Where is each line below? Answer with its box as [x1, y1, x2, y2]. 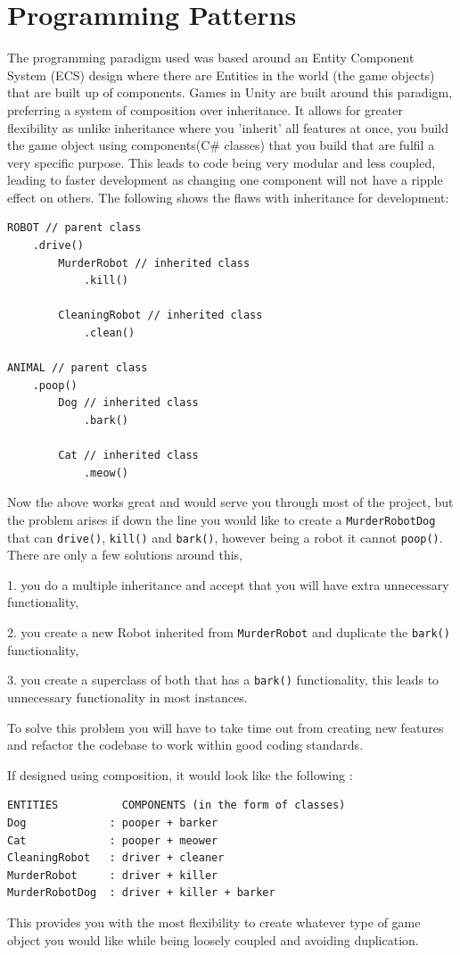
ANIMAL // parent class [7, 361, 148, 375]
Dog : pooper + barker [7, 816, 218, 829]
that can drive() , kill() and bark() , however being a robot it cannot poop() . [7, 527, 443, 546]
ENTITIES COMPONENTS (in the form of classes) [7, 799, 346, 812]
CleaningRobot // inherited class [58, 309, 263, 322]
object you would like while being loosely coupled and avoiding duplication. [7, 930, 419, 949]
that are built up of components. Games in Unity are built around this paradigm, [7, 83, 453, 102]
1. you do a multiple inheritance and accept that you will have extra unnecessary [7, 575, 449, 594]
